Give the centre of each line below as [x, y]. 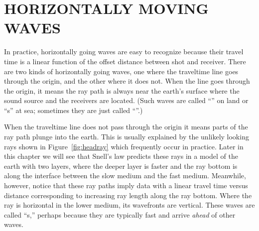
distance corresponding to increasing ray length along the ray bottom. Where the [128, 195]
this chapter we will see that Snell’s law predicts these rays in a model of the [121, 156]
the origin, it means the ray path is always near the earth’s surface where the [122, 90]
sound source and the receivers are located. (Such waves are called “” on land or [126, 100]
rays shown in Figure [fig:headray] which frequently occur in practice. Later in [124, 146]
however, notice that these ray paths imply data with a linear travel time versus [126, 185]
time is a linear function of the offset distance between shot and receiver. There [125, 61]
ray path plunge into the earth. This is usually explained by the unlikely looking [127, 137]
